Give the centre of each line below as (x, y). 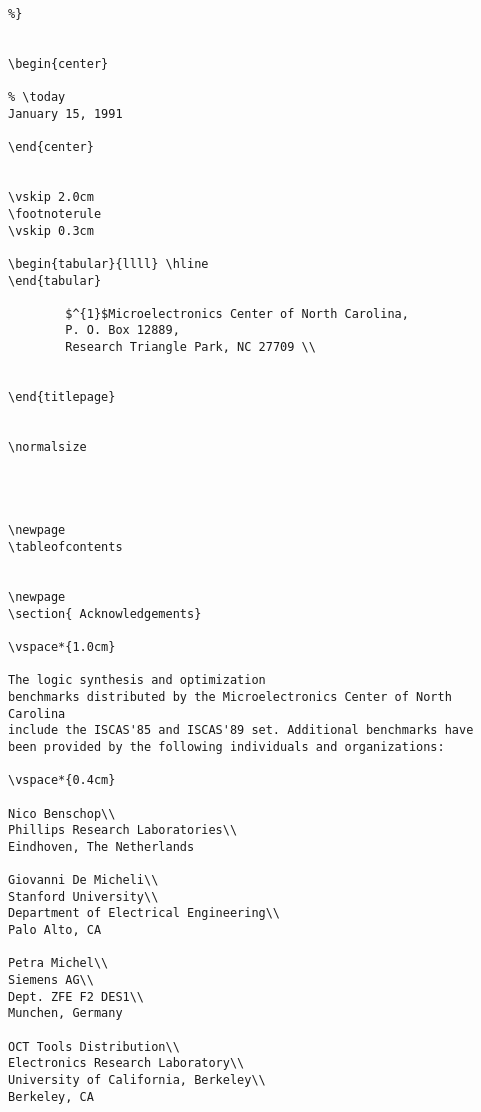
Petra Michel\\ (58, 963)
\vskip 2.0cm (51, 197)
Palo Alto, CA (55, 930)
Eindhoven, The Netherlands (101, 846)
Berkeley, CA (51, 1096)
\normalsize (47, 447)
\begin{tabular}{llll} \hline (108, 263)
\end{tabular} (55, 280)
